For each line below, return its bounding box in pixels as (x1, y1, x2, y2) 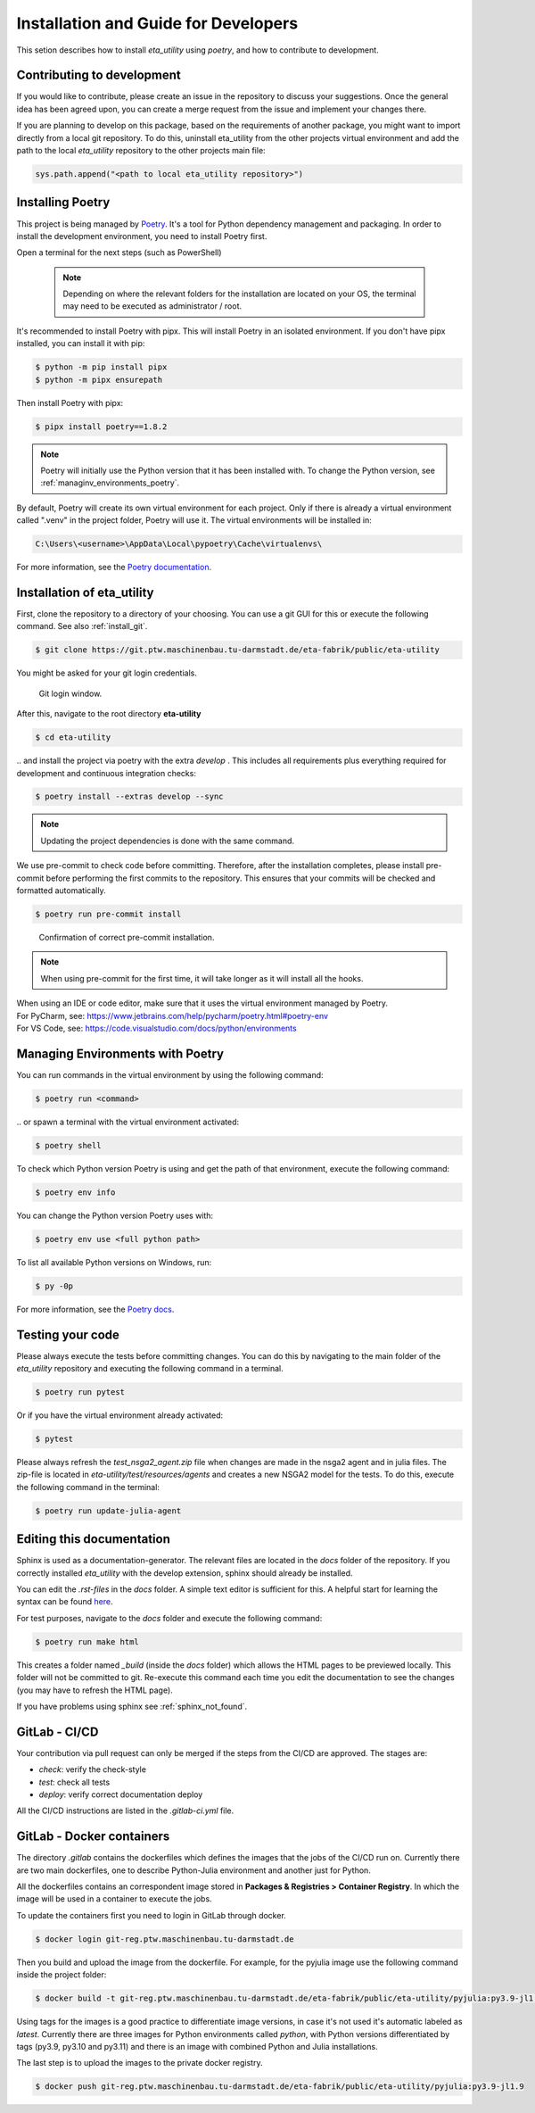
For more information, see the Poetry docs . (16, 1304, 175, 1314)
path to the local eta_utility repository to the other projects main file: (16, 145, 267, 156)
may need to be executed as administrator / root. (62, 301, 243, 311)
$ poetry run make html (35, 1637, 140, 1646)
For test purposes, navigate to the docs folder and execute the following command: (16, 1612, 323, 1623)
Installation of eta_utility (16, 584, 154, 600)
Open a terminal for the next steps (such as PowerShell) (16, 247, 222, 258)
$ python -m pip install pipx (35, 362, 168, 372)
